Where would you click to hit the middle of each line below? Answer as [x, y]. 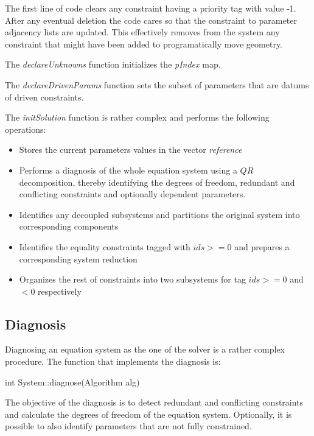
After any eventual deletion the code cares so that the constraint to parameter [151, 20]
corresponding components [69, 226]
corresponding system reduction [78, 258]
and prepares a [262, 246]
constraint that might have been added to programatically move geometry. [144, 44]
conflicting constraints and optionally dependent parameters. [132, 194]
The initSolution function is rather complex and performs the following [137, 117]
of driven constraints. [44, 97]
